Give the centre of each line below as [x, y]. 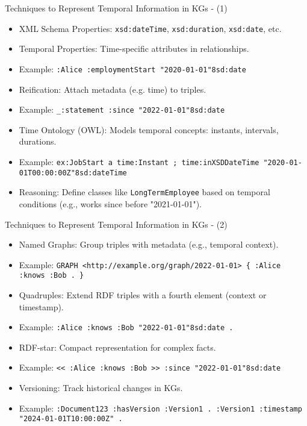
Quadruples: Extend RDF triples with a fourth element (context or [143, 295]
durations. [38, 141]
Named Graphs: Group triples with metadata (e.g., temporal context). [149, 244]
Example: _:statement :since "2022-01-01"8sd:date [122, 109]
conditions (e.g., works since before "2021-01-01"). [110, 203]
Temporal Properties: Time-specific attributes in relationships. [134, 49]
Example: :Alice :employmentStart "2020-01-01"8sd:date [132, 68]
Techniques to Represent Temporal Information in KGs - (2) [116, 224]
